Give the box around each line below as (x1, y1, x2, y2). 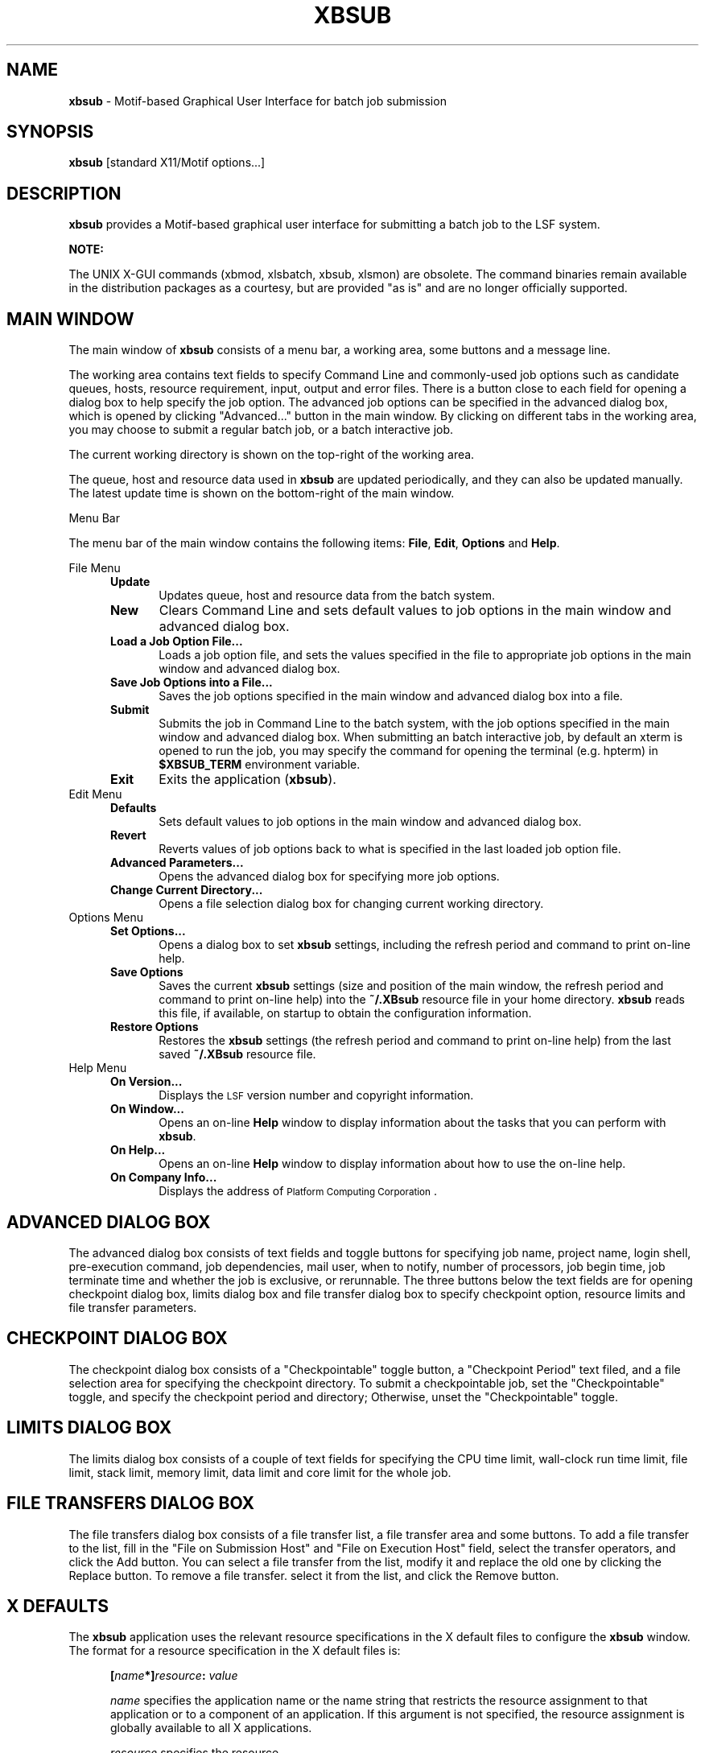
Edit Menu (68, 787, 122, 802)
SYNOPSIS (6, 122, 94, 142)
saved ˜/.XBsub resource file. (159, 1047, 316, 1062)
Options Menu (68, 910, 143, 925)
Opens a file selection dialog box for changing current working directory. (159, 897, 544, 911)
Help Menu (68, 1061, 127, 1075)
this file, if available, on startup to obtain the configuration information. (159, 1006, 532, 1021)
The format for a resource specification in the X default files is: (68, 1644, 401, 1658)
